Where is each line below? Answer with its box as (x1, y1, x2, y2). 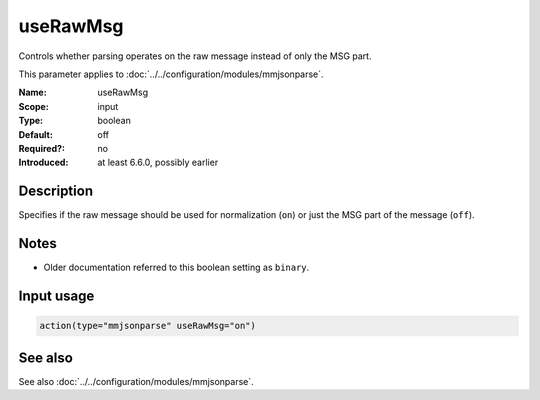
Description (18, 183, 94, 200)
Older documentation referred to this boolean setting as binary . (43, 261, 310, 274)
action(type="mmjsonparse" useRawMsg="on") (39, 320, 257, 332)
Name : (18, 86, 47, 99)
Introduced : (18, 156, 69, 169)
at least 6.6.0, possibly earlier (97, 156, 219, 169)
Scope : (18, 100, 49, 112)
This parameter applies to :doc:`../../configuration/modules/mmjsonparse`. (18, 68, 324, 80)
